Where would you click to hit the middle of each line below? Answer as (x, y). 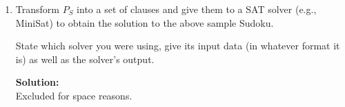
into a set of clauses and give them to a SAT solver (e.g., (197, 9)
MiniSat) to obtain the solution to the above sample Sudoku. (145, 22)
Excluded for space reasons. (74, 95)
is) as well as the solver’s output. (85, 59)
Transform (37, 9)
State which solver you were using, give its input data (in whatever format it (178, 46)
